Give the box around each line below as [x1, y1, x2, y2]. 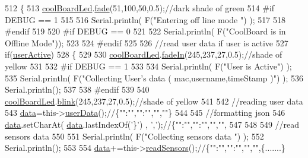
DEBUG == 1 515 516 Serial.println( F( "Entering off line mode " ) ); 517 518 [5, 13, 285, 26]
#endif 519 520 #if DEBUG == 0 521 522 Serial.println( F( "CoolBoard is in [5, 25, 286, 37]
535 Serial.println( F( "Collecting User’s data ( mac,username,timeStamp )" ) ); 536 [5, 71, 304, 84]
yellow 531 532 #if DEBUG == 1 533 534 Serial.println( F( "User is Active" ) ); [5, 59, 292, 72]
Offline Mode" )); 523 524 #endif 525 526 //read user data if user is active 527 [5, 36, 288, 49]
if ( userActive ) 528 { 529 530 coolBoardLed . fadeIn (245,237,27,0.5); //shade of [5, 48, 282, 61]
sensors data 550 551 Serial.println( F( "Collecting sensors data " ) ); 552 [5, 129, 264, 142]
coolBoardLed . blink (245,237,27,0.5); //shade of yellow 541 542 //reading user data [5, 94, 303, 107]
